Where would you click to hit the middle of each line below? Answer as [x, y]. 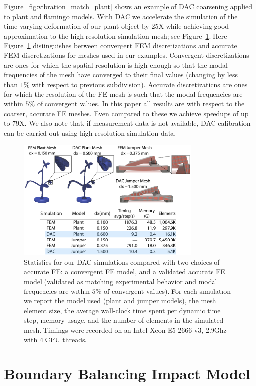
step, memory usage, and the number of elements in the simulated [124, 320]
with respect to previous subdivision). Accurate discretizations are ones [140, 84]
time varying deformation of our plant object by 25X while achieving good [117, 26]
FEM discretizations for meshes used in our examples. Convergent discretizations [127, 55]
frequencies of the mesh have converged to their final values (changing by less [121, 74]
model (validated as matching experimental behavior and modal [121, 281]
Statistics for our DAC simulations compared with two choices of [122, 262]
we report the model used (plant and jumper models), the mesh [120, 301]
